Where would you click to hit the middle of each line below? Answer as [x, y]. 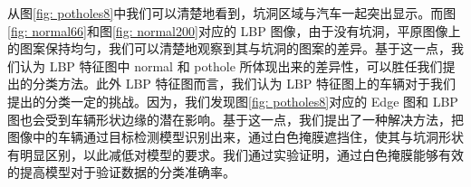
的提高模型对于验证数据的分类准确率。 [121, 172]
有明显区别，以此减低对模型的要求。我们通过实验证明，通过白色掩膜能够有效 [235, 154]
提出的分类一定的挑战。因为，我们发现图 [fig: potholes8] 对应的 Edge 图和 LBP [233, 101]
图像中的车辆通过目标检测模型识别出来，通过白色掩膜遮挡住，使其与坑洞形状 [235, 137]
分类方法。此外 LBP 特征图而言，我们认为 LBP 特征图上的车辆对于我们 [244, 84]
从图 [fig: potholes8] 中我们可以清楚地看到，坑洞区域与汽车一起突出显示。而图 [232, 13]
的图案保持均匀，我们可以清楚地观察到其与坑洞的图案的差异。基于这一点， [229, 48]
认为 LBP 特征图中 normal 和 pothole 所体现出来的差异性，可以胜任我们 [231, 65]
